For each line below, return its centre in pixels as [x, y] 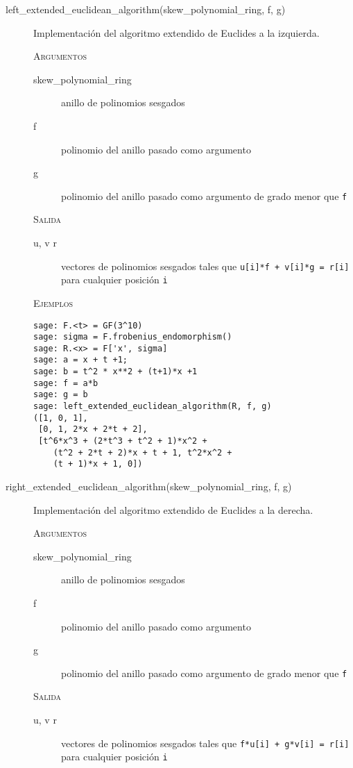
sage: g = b [61, 395]
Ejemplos [53, 302]
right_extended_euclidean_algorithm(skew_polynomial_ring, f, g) [149, 486]
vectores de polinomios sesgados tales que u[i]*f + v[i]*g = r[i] [205, 266]
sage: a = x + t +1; [81, 360]
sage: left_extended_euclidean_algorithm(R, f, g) [153, 407]
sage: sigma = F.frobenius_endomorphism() [133, 337]
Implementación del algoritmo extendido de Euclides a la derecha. [173, 509]
